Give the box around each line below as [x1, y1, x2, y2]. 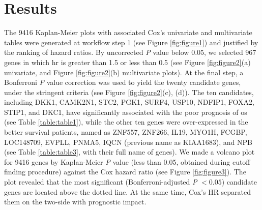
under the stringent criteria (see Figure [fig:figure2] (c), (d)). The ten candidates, [4, 86, 254, 97]
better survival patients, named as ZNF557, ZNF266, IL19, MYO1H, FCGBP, [4, 127, 247, 137]
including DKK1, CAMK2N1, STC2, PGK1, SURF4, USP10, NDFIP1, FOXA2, [4, 97, 254, 107]
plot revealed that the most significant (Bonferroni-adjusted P [4, 176, 197, 187]
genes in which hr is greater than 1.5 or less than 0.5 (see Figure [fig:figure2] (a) [4, 56, 251, 67]
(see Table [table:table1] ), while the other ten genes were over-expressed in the [4, 116, 248, 127]
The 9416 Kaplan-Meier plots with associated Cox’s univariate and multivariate [4, 27, 252, 38]
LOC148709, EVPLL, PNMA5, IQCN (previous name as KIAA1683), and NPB [4, 136, 252, 147]
